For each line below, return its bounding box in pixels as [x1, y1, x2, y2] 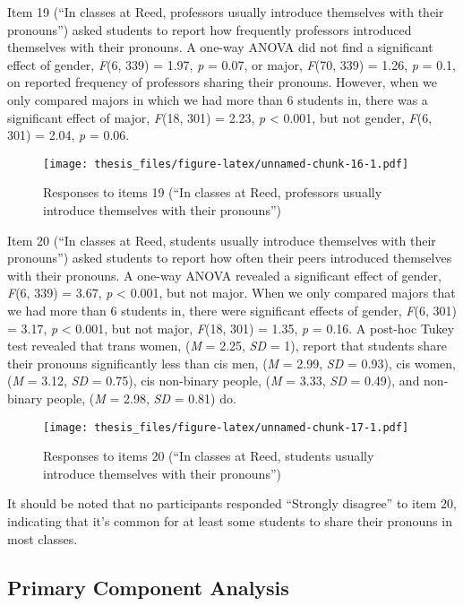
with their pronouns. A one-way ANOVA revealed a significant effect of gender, [7, 265, 442, 284]
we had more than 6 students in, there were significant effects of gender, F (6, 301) [7, 300, 457, 319]
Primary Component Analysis [7, 573, 289, 601]
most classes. [7, 529, 78, 548]
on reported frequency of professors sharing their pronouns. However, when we [7, 73, 437, 91]
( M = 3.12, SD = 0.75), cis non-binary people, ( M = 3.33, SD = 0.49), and [7, 371, 420, 390]
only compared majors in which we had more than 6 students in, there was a [7, 90, 428, 108]
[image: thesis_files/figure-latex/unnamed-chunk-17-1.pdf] [43, 420, 409, 434]
